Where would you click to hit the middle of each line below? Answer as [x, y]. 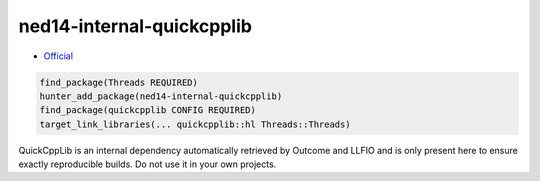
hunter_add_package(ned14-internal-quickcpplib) [161, 96]
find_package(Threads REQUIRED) [119, 82]
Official [58, 56]
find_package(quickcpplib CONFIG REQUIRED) [148, 110]
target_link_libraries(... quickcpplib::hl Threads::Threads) [195, 124]
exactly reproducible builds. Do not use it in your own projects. [147, 164]
